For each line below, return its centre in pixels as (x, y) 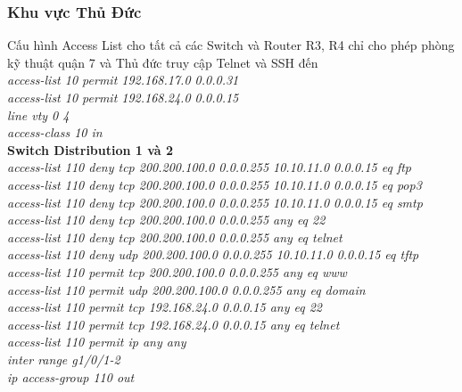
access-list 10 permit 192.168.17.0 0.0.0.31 (123, 80)
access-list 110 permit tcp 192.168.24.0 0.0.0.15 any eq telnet (173, 324)
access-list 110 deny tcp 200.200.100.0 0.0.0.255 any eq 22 (166, 220)
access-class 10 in (55, 132)
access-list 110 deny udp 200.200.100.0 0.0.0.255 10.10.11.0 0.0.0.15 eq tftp (213, 254)
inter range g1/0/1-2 (64, 359)
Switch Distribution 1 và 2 (91, 149)
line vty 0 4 (38, 114)
